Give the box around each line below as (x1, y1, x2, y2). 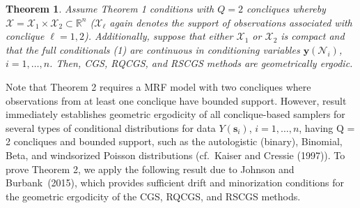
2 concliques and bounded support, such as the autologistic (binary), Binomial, (6, 134, 343, 149)
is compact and (281, 29, 345, 43)
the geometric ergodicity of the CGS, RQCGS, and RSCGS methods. (6, 188, 301, 203)
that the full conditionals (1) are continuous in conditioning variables (6, 42, 300, 57)
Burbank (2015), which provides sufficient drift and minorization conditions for (6, 175, 345, 190)
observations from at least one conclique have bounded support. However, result (6, 93, 347, 107)
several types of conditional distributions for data (6, 120, 216, 135)
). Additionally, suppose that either (84, 29, 233, 43)
